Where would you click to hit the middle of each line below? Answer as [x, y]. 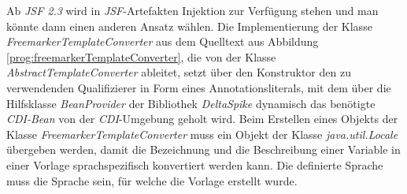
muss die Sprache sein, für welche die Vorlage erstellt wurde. [152, 180]
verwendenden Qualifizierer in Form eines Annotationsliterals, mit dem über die [199, 87]
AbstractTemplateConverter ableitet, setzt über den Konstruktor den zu [179, 72]
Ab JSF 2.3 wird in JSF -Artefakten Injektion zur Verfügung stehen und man [192, 10]
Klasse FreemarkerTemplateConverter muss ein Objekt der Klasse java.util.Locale [202, 134]
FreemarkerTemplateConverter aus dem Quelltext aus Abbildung [163, 41]
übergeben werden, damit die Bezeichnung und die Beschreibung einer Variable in [203, 149]
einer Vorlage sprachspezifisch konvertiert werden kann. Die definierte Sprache [195, 164]
